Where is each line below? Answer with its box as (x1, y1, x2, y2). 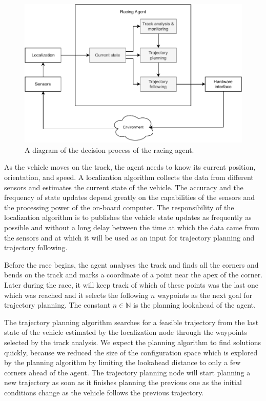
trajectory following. (4, 242, 68, 253)
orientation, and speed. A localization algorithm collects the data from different (4, 172, 254, 183)
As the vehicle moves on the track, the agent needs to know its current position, (4, 162, 256, 172)
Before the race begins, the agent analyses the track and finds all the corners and (4, 259, 259, 270)
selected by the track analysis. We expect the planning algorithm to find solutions (4, 336, 261, 347)
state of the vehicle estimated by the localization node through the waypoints (4, 327, 247, 337)
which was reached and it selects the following (4, 289, 149, 300)
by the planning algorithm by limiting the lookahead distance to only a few (4, 357, 241, 368)
